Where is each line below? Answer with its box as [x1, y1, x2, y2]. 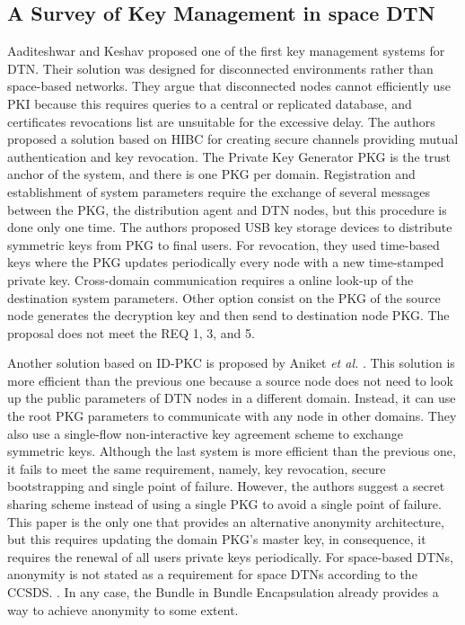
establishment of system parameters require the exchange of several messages [7, 182, 430, 201]
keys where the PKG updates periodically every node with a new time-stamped [7, 253, 444, 272]
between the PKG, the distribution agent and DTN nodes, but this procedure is [7, 200, 447, 219]
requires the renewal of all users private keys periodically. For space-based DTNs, [7, 547, 454, 566]
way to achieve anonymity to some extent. [7, 600, 239, 619]
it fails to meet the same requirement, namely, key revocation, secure [7, 459, 386, 478]
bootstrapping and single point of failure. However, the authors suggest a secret [7, 477, 445, 496]
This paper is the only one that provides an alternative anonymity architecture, [7, 512, 444, 531]
